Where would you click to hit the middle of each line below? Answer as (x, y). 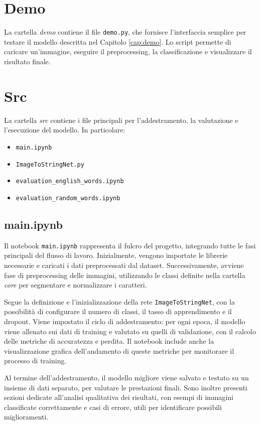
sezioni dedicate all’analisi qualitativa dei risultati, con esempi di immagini (119, 397)
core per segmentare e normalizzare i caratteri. (76, 285)
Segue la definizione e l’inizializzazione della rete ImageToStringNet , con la (119, 301)
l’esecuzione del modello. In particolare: (65, 130)
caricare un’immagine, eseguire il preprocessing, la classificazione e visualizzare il (128, 51)
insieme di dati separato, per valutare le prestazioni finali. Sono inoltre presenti (126, 387)
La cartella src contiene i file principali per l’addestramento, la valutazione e (121, 120)
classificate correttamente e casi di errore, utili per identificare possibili (113, 407)
